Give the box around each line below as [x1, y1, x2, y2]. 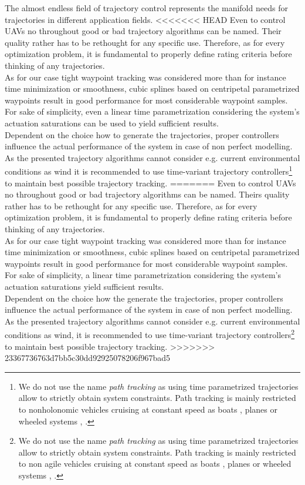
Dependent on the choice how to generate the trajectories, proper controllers [5, 128, 279, 141]
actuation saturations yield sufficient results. [5, 280, 164, 292]
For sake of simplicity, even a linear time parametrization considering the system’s [5, 105, 300, 118]
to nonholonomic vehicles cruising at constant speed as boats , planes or [18, 403, 278, 415]
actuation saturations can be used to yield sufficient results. [5, 116, 219, 129]
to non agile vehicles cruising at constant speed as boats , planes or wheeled [18, 457, 292, 470]
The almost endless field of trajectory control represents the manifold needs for [5, 2, 288, 14]
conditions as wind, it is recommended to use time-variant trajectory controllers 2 [5, 327, 295, 340]
